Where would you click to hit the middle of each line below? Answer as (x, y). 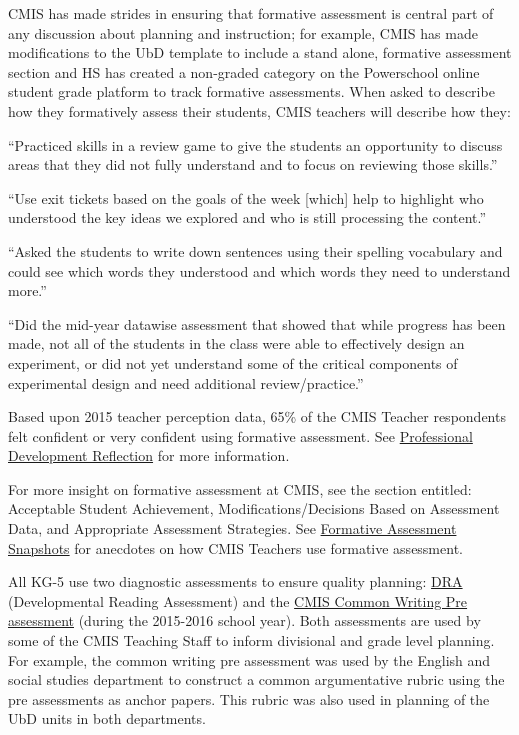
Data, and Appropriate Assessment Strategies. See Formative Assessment (232, 528)
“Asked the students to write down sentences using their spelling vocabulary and (255, 250)
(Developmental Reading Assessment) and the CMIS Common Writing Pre (238, 600)
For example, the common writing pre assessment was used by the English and (249, 659)
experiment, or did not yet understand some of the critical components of (233, 362)
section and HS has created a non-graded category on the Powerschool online (244, 71)
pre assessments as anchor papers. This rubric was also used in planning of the (249, 698)
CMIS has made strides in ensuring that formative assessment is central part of (251, 13)
